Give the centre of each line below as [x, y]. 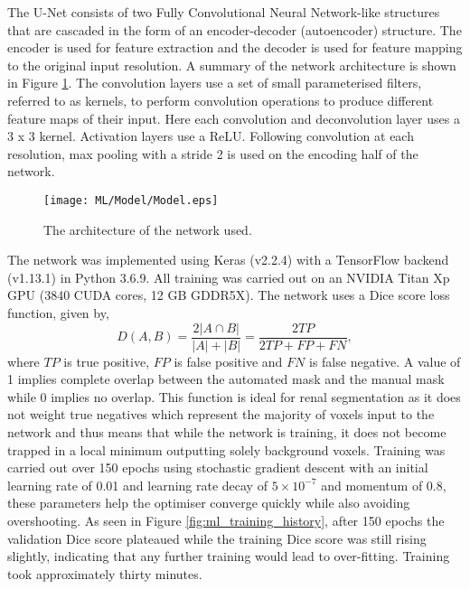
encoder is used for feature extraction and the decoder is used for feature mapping [235, 47]
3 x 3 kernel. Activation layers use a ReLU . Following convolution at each [211, 136]
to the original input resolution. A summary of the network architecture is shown [232, 65]
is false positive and [228, 361]
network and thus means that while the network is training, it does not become [227, 432]
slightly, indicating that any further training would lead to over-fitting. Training [229, 556]
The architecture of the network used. [148, 229]
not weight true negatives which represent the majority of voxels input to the [221, 414]
